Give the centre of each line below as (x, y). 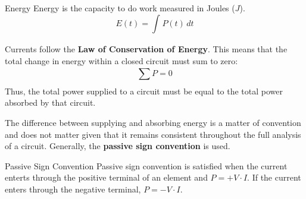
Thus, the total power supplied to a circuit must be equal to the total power (144, 91)
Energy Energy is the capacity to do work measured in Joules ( (120, 8)
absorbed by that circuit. (50, 102)
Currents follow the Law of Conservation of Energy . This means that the (146, 49)
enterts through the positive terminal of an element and (106, 177)
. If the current (274, 177)
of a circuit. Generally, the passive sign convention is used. (118, 146)
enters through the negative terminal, (73, 189)
